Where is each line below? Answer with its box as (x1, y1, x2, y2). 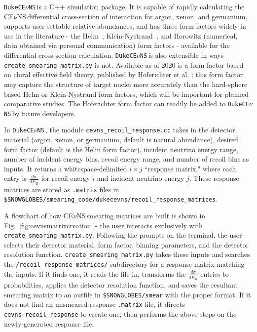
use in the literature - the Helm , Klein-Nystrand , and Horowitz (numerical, (4, 30, 238, 41)
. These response (189, 173, 239, 183)
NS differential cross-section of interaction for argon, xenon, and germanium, (17, 11, 248, 21)
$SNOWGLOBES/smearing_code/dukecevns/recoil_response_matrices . (4, 194, 218, 204)
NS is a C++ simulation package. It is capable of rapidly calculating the (28, 1, 245, 11)
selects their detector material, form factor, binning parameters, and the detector (4, 239, 249, 249)
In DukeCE (4, 124, 34, 135)
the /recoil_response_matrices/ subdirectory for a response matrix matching (4, 259, 245, 269)
